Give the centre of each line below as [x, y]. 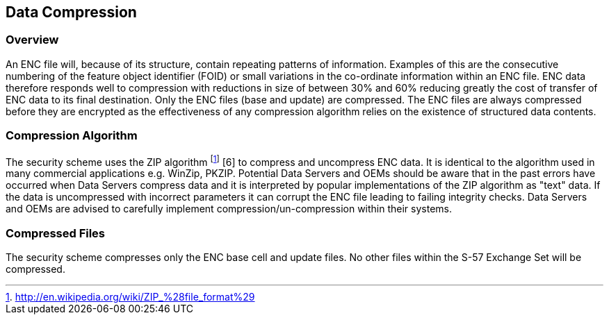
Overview [32, 40]
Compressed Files [56, 233]
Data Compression [71, 12]
